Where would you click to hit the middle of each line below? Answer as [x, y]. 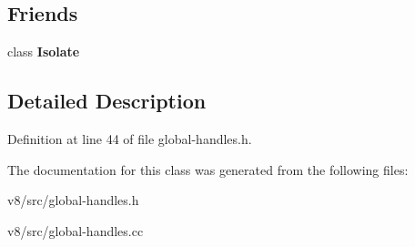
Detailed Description [107, 101]
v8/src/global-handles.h [73, 200]
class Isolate [44, 51]
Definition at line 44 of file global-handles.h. [130, 139]
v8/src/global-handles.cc [76, 230]
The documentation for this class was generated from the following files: [208, 169]
